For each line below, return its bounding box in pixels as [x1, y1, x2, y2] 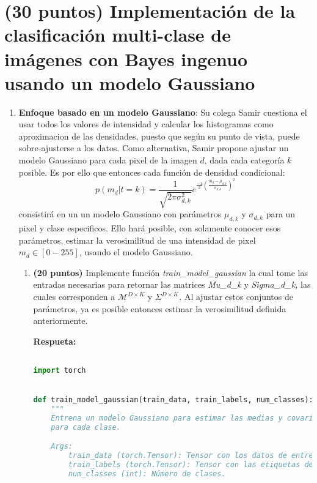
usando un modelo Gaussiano [4, 70, 255, 95]
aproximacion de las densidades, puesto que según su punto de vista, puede [18, 129, 300, 142]
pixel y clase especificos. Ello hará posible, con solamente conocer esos [18, 222, 281, 234]
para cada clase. [51, 422, 121, 432]
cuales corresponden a [33, 290, 115, 303]
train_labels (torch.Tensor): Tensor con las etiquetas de [68, 460, 313, 470]
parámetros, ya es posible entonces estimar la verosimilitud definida [33, 302, 286, 315]
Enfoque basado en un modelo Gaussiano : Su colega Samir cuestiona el [18, 105, 307, 118]
